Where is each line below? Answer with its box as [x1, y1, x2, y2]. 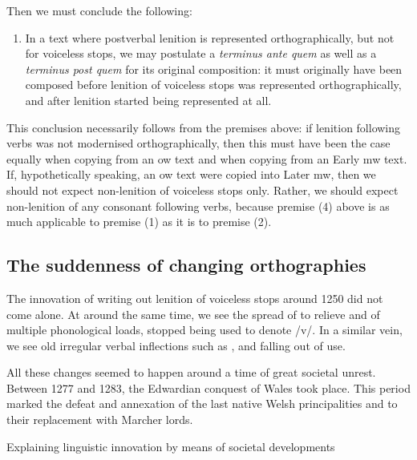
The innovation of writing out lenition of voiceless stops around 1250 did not [6, 289, 383, 306]
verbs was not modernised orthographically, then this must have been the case [6, 135, 391, 151]
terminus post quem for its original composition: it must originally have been [25, 60, 403, 77]
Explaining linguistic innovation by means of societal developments [6, 438, 335, 454]
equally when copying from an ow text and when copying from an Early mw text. [6, 150, 407, 167]
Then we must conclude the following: [6, 2, 192, 18]
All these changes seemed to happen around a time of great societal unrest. [6, 364, 376, 381]
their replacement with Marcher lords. [6, 411, 193, 428]
